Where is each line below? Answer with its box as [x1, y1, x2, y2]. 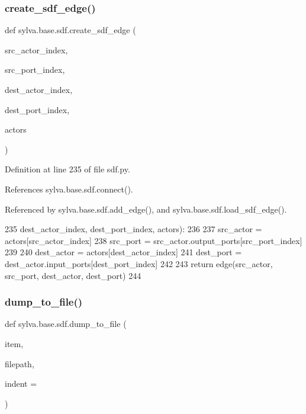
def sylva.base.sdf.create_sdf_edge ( [5, 24, 136, 36]
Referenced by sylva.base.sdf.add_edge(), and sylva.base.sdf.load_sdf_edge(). [5, 203, 287, 215]
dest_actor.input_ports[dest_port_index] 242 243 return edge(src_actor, [5, 257, 273, 269]
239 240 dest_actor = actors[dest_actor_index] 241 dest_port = [5, 246, 242, 258]
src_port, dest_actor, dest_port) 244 [5, 269, 141, 281]
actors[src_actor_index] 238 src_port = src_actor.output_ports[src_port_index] [5, 234, 302, 246]
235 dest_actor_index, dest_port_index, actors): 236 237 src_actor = [5, 223, 262, 235]
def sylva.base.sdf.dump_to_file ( [5, 317, 127, 330]
